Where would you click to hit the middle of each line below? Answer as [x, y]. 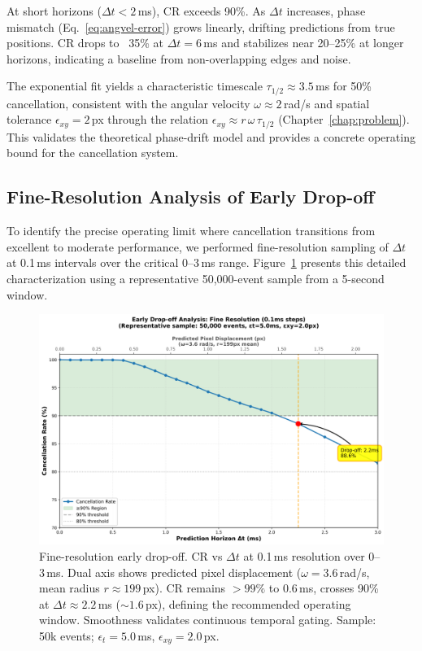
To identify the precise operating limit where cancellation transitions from [191, 231]
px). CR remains [184, 588]
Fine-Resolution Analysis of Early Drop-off [191, 197]
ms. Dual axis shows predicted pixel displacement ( [174, 572]
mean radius [70, 588]
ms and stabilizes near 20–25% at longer [304, 43]
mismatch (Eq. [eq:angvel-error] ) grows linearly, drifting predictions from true [201, 26]
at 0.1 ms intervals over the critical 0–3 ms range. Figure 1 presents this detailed [207, 262]
